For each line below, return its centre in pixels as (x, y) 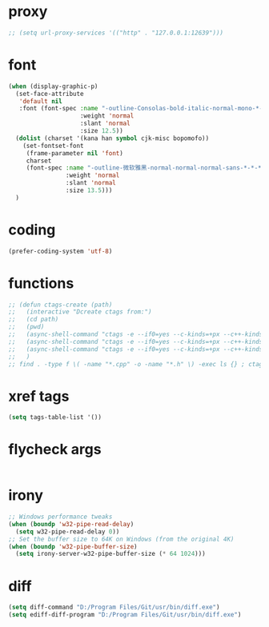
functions (41, 283)
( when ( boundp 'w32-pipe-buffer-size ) (73, 546)
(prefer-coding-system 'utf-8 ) (60, 251)
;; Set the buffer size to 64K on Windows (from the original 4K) (121, 539)
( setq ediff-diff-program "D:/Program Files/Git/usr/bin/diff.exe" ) (125, 615)
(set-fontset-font (53, 146)
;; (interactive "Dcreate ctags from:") (80, 312)
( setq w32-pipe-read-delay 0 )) (68, 531)
